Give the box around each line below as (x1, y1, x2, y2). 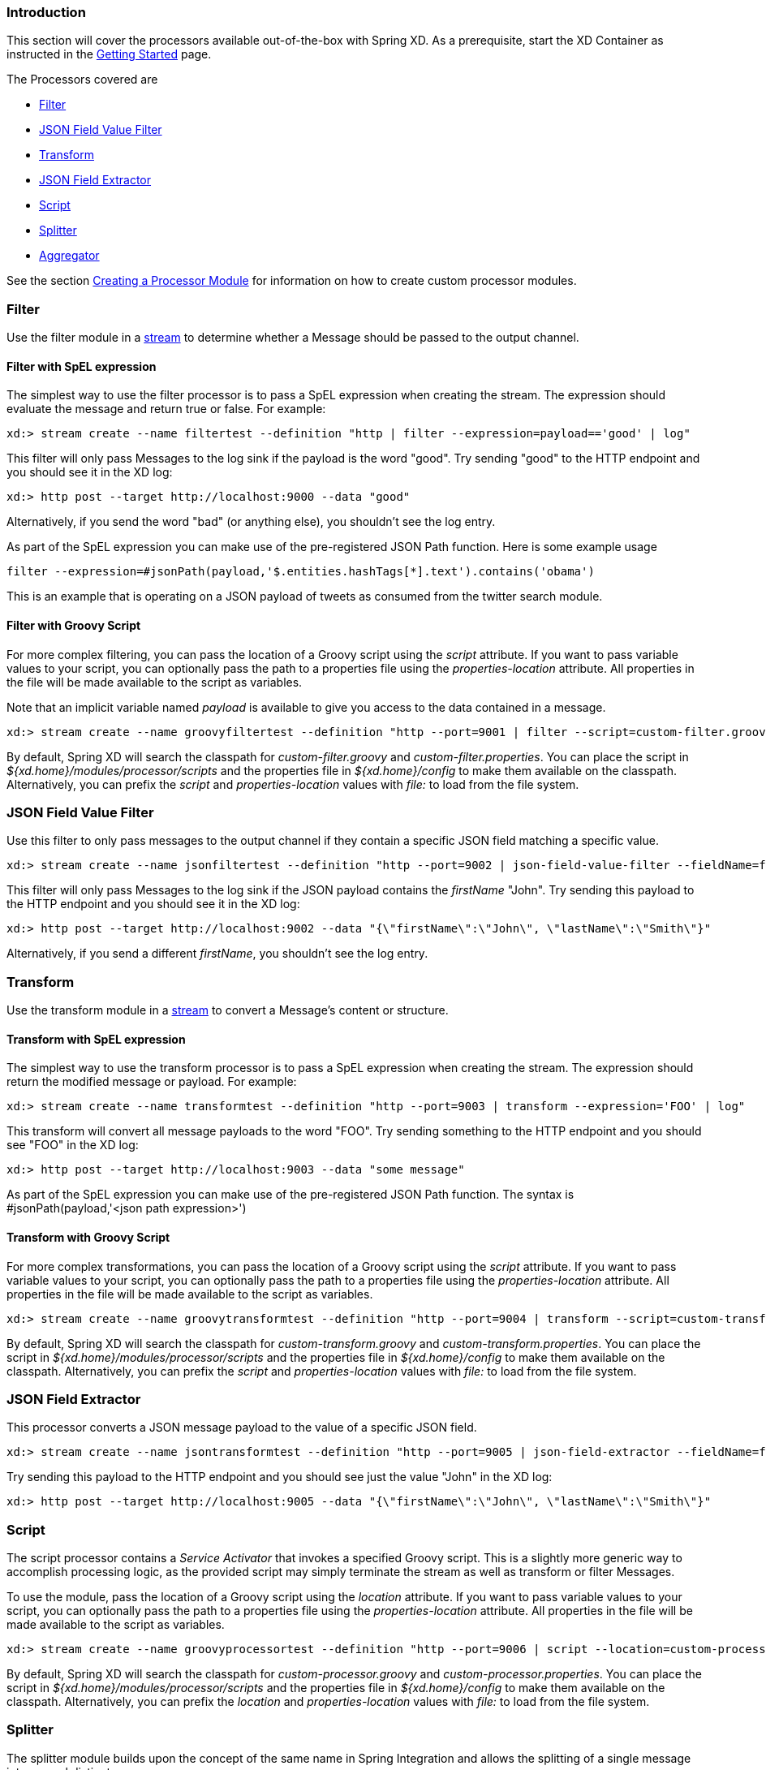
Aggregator (39, 248, 100, 263)
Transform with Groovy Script (6, 1230, 170, 1244)
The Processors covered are (6, 72, 158, 87)
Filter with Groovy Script (6, 618, 141, 632)
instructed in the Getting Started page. (6, 47, 212, 62)
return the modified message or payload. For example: (6, 1074, 297, 1089)
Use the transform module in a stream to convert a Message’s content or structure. (6, 1003, 449, 1018)
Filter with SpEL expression (6, 359, 157, 373)
